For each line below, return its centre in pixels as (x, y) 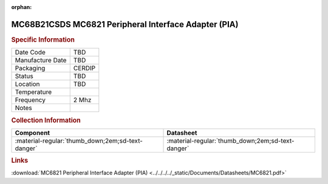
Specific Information (43, 39)
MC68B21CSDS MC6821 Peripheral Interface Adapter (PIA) (125, 24)
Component (32, 133)
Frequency (30, 100)
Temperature (33, 92)
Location (27, 84)
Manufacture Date (41, 61)
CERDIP (84, 68)
